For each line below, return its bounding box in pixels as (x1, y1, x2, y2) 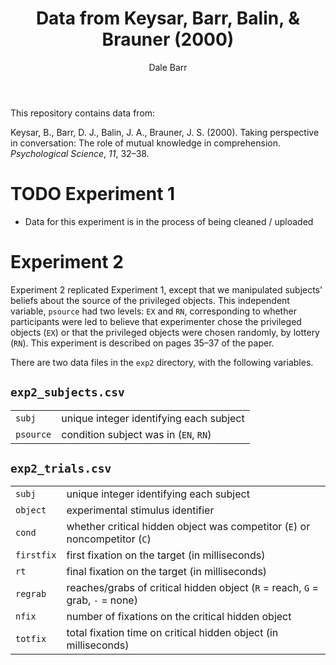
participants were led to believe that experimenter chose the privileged (10, 315, 302, 327)
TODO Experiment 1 (10, 183, 176, 206)
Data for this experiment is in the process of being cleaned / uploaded (24, 215, 314, 227)
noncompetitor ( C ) (66, 532, 152, 546)
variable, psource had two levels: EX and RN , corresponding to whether (10, 305, 297, 317)
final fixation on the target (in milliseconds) (66, 565, 268, 579)
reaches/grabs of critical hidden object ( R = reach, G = (66, 581, 319, 595)
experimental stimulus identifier (66, 503, 215, 517)
